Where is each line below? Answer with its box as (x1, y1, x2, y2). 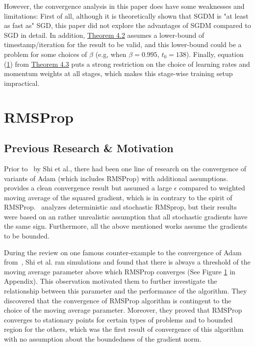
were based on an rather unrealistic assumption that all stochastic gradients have (4, 211, 248, 221)
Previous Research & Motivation (4, 140, 174, 156)
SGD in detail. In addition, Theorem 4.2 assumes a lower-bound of (4, 29, 204, 40)
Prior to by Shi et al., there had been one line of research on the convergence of (4, 163, 246, 173)
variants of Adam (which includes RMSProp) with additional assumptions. (4, 173, 229, 183)
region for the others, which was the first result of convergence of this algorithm (4, 324, 244, 334)
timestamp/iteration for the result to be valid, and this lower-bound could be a (4, 39, 242, 50)
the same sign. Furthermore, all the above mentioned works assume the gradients (4, 221, 248, 231)
